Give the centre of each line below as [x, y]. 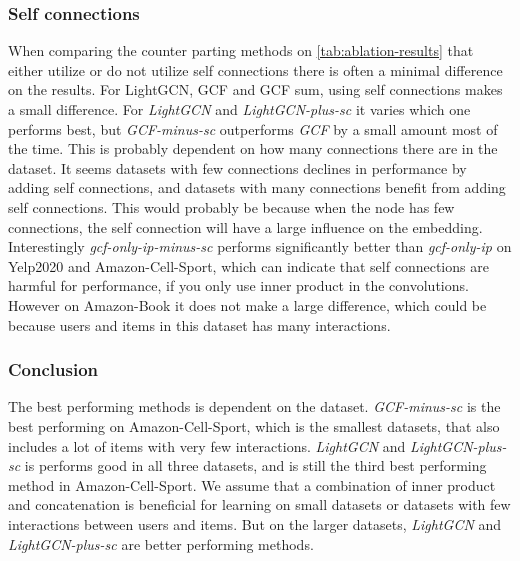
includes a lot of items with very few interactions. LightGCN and [207, 445]
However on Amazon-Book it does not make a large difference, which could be [247, 304]
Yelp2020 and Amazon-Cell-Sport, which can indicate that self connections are [248, 265]
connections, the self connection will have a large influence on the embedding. [245, 226]
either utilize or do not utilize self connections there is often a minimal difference [255, 69]
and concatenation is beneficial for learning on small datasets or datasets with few [259, 504]
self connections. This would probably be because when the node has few [231, 206]
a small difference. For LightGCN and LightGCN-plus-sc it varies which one [239, 109]
